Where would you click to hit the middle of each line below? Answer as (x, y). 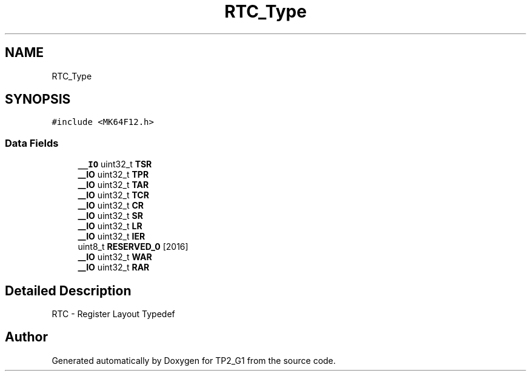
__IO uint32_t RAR (114, 267)
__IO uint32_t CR (111, 206)
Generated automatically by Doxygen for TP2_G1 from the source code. (194, 360)
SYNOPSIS (38, 99)
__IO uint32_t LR (110, 226)
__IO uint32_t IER (112, 237)
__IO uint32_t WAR (115, 257)
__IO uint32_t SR (110, 216)
